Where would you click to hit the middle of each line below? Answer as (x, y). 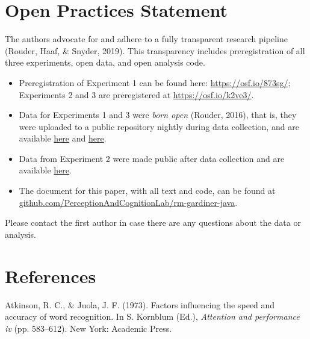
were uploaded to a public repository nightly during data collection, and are (159, 126)
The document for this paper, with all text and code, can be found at (147, 191)
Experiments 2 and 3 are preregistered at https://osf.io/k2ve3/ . (136, 94)
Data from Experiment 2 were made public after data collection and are (152, 158)
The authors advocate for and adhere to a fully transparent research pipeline (146, 39)
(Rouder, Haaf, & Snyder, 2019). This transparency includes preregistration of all (155, 50)
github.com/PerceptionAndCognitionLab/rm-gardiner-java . (128, 202)
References (51, 275)
